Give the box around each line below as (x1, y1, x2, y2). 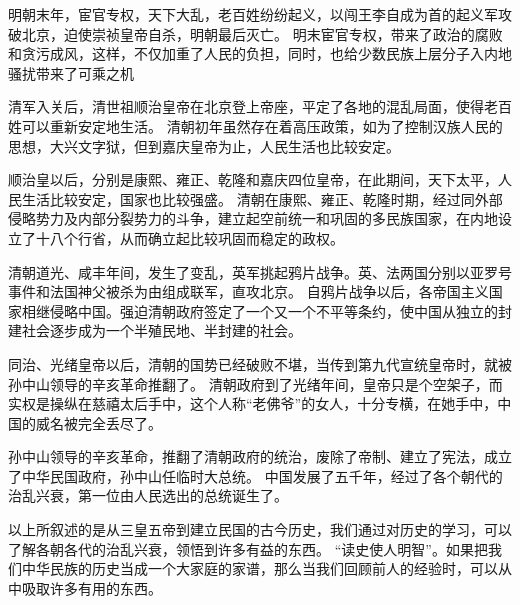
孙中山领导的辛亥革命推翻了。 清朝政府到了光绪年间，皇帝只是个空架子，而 (8, 373, 503, 394)
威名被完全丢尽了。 (35, 412, 162, 433)
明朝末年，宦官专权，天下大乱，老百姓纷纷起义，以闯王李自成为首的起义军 (8, 4, 498, 24)
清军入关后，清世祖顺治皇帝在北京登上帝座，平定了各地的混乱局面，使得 (8, 96, 484, 117)
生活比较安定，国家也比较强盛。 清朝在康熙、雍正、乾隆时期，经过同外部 (21, 188, 503, 209)
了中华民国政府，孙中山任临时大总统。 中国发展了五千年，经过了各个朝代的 (8, 465, 503, 486)
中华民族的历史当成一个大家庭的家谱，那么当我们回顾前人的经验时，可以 (21, 558, 498, 579)
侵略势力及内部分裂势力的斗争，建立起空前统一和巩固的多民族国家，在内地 (8, 208, 498, 229)
